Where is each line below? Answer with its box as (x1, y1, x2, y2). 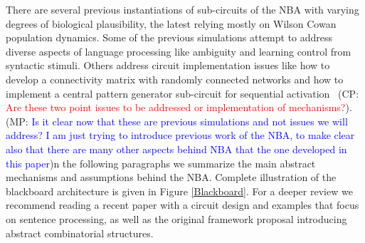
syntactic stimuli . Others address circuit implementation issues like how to (6, 58, 330, 73)
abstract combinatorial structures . (6, 225, 154, 240)
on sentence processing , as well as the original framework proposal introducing (6, 211, 347, 226)
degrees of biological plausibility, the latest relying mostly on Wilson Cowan (6, 16, 337, 31)
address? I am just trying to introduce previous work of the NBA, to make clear (6, 128, 355, 143)
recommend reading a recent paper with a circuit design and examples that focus (6, 197, 359, 212)
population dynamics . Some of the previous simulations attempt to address (6, 30, 333, 45)
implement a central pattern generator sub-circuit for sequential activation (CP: (6, 86, 359, 100)
